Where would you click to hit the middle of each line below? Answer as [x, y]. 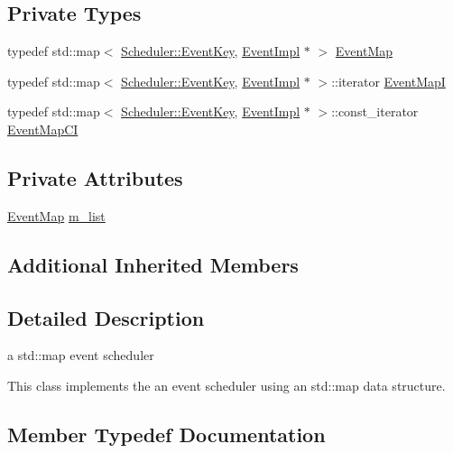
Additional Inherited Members [153, 264]
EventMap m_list [56, 215]
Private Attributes [95, 177]
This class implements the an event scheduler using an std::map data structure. [226, 385]
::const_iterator [375, 111]
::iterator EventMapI [388, 81]
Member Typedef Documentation [166, 434]
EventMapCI [43, 129]
